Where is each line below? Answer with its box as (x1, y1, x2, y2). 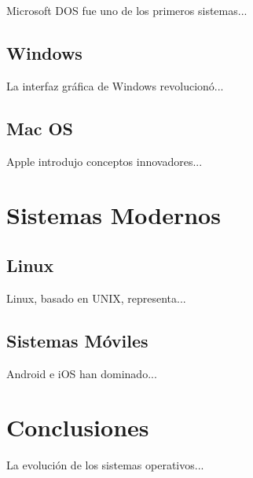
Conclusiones (6, 411, 149, 443)
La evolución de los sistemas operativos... (6, 457, 204, 473)
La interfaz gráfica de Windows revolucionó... (6, 77, 224, 94)
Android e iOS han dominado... (6, 365, 157, 381)
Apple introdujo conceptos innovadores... (6, 153, 203, 169)
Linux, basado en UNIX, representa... (6, 289, 186, 306)
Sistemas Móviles (6, 328, 148, 352)
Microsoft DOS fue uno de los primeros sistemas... (6, 2, 247, 18)
